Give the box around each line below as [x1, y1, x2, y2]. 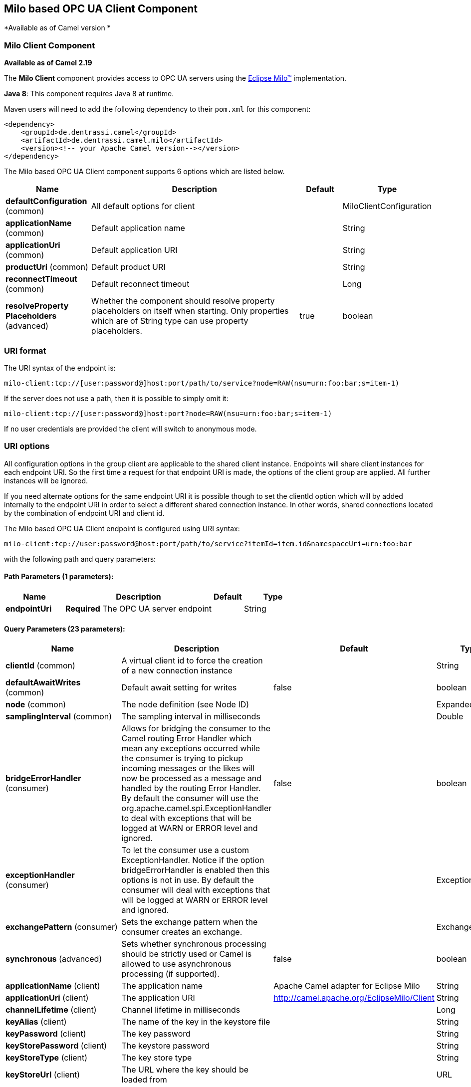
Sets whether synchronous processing [121, 939, 266, 949]
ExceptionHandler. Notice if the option [121, 855, 264, 866]
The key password [121, 1029, 191, 1039]
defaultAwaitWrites [5, 677, 81, 688]
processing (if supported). [121, 969, 220, 979]
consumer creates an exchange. [121, 927, 242, 937]
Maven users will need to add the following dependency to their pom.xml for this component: [4, 105, 311, 114]
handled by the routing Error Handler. [121, 783, 261, 794]
